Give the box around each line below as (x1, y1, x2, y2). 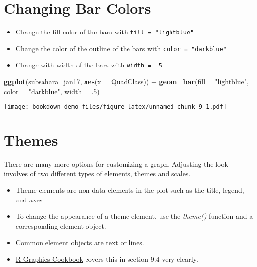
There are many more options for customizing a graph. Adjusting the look (4, 159, 228, 169)
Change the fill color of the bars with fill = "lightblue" (15, 27, 194, 37)
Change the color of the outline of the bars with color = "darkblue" (15, 43, 227, 53)
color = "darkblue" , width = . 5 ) (4, 86, 100, 96)
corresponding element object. (15, 221, 106, 231)
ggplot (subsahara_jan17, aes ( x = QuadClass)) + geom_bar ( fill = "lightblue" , (4, 76, 249, 87)
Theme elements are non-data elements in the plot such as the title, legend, (15, 185, 244, 195)
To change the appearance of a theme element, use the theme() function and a (15, 211, 253, 221)
